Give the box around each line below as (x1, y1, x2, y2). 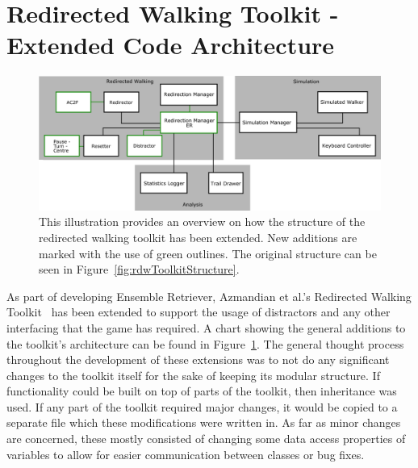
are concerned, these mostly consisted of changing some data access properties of (6, 430, 406, 447)
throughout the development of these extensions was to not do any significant (6, 351, 390, 368)
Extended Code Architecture (6, 28, 335, 61)
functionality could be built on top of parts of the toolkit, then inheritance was (6, 382, 397, 399)
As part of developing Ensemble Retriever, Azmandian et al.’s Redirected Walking (6, 287, 412, 304)
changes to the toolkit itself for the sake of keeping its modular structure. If (6, 366, 380, 383)
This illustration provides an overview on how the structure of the (39, 213, 366, 230)
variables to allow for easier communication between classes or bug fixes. (6, 445, 365, 462)
